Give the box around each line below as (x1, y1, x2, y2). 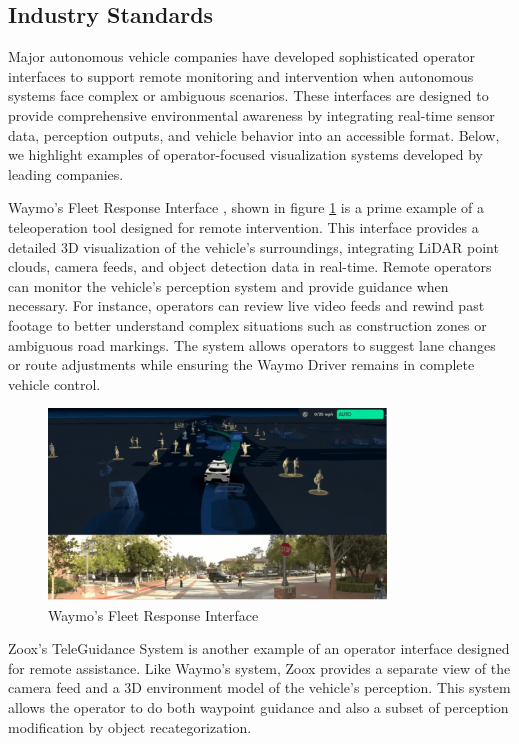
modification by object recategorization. (8, 716, 252, 737)
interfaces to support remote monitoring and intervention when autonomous (8, 65, 474, 86)
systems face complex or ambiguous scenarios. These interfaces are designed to (8, 85, 489, 106)
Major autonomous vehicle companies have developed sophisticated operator (8, 46, 476, 67)
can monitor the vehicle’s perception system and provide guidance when (8, 275, 449, 296)
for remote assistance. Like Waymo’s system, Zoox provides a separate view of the (8, 657, 511, 678)
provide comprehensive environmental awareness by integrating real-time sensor (8, 104, 495, 125)
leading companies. (8, 163, 124, 184)
